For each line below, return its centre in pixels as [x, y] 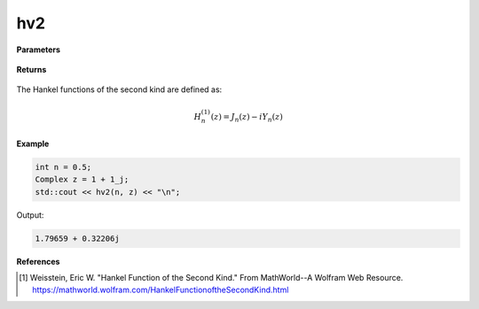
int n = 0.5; [63, 167]
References [38, 261]
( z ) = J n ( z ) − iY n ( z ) [247, 118]
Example [33, 143]
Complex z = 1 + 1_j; [82, 180]
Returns [31, 69]
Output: [30, 215]
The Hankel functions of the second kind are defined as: [119, 89]
